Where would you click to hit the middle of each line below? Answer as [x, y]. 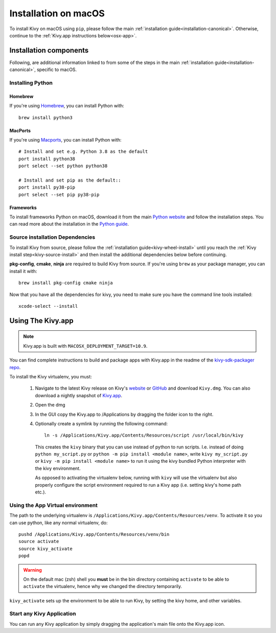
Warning [32, 570]
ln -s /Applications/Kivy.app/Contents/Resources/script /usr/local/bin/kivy [144, 435]
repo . [15, 367]
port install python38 [47, 159]
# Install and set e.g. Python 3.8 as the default [83, 152]
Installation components [49, 50]
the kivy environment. [58, 468]
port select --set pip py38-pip [59, 195]
